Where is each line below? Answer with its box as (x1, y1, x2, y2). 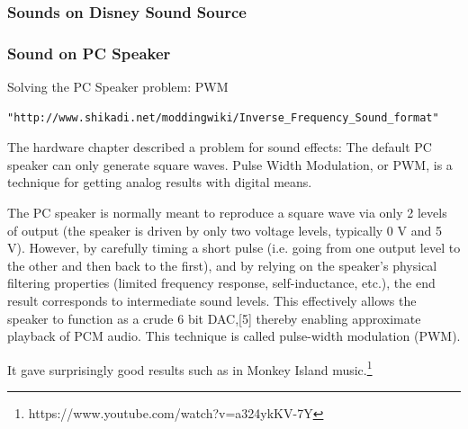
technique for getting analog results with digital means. (7, 173, 312, 192)
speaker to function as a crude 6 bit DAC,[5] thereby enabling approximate (7, 308, 421, 327)
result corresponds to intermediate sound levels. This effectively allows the (7, 291, 417, 309)
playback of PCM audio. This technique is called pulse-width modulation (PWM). (7, 326, 461, 345)
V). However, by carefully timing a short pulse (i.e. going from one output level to (7, 238, 461, 257)
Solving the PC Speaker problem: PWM (7, 77, 229, 96)
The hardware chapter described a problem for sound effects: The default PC (7, 138, 432, 156)
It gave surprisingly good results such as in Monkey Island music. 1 (7, 357, 373, 379)
